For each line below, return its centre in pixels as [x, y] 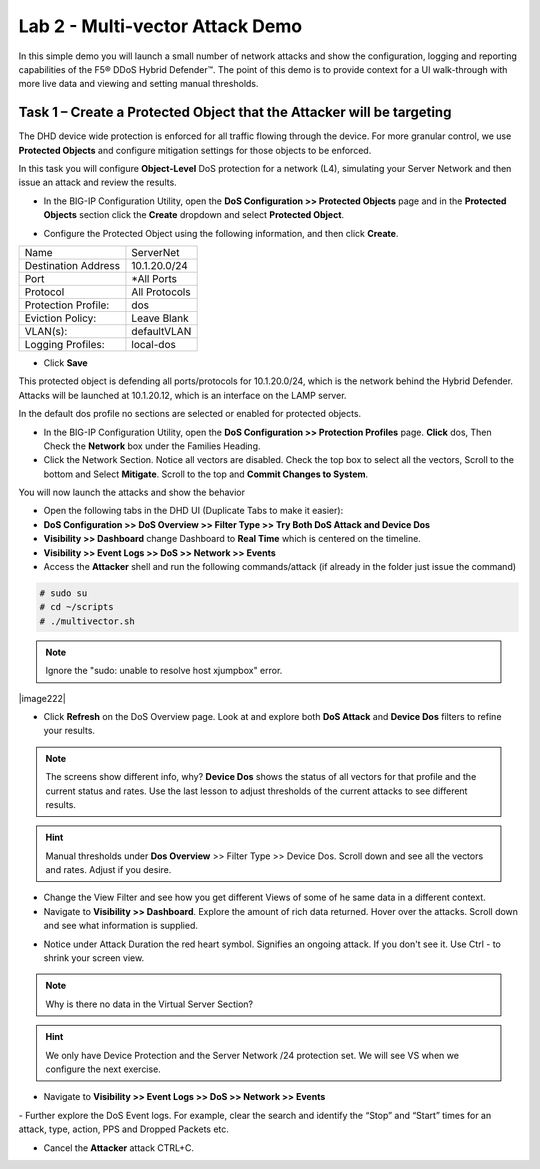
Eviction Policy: [60, 318]
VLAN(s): [46, 331]
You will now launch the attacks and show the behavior [131, 492]
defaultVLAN [161, 331]
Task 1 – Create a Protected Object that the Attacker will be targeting [235, 112]
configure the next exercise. [103, 1069]
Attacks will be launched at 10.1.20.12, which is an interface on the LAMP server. [182, 395]
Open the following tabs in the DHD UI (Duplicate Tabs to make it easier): [193, 511]
